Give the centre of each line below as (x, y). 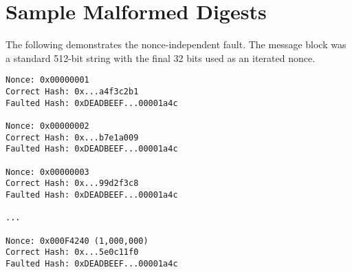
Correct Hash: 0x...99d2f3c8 (72, 184)
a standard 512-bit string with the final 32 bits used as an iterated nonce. (161, 57)
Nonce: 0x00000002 (47, 126)
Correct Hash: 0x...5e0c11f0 (72, 252)
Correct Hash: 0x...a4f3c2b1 (72, 91)
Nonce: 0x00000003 (47, 172)
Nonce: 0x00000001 (47, 80)
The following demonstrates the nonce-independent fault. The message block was (176, 44)
